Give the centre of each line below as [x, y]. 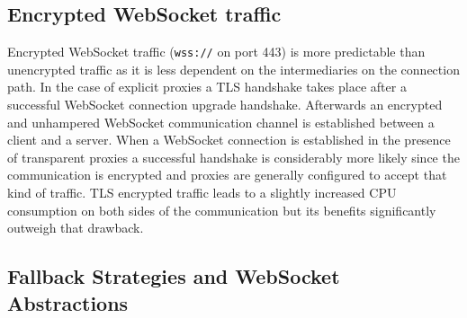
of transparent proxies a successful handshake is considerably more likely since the [233, 157]
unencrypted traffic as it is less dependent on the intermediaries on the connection [233, 69]
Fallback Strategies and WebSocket [174, 276]
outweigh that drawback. [76, 228]
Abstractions [68, 302]
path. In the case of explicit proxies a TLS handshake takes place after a [207, 87]
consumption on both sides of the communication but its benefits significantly [222, 210]
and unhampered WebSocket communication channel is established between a [221, 122]
